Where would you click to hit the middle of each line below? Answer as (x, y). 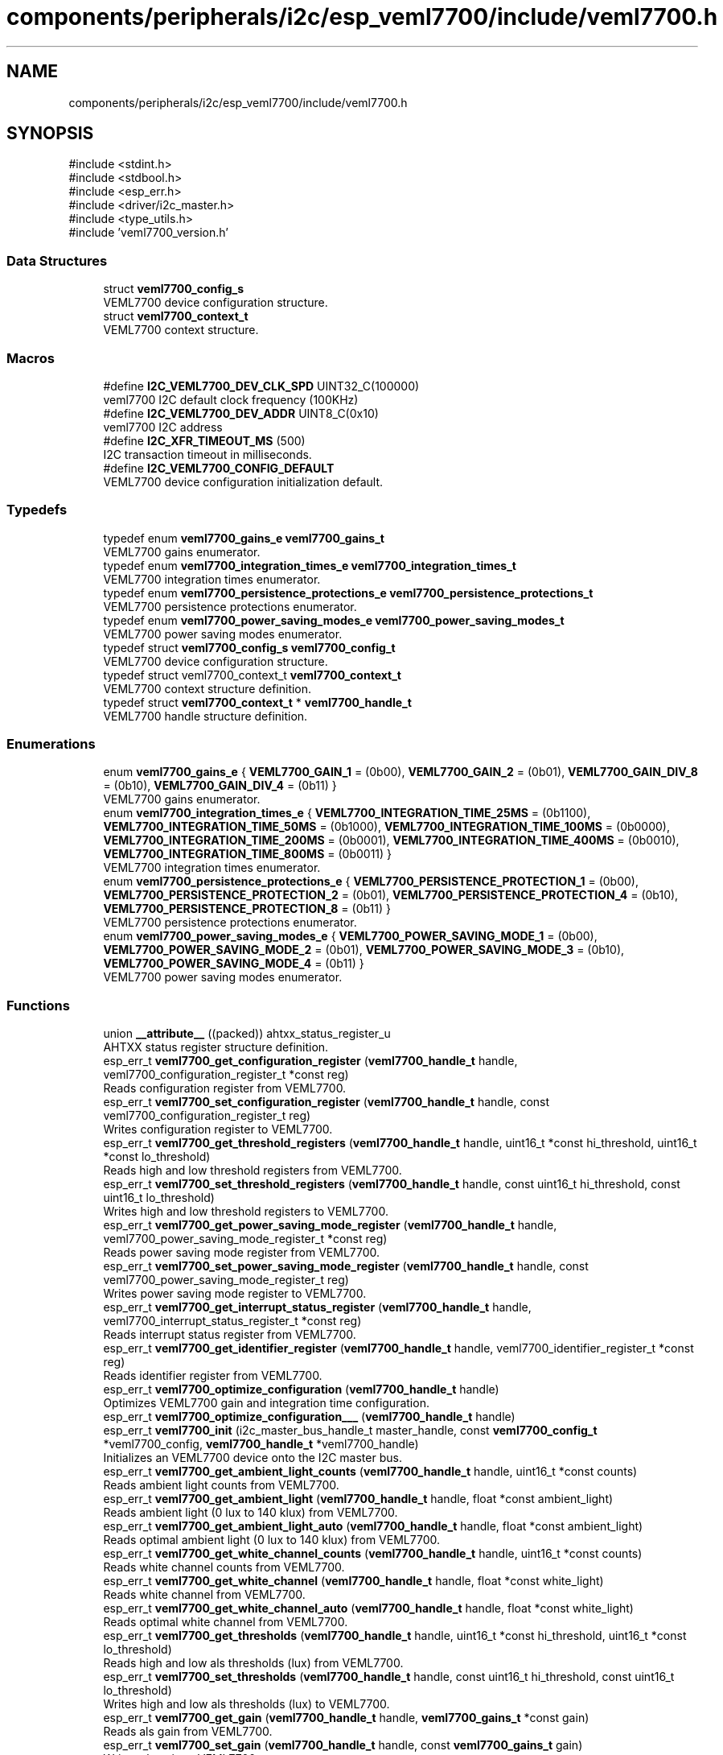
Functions (38, 1005)
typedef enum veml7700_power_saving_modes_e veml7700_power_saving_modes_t (334, 620)
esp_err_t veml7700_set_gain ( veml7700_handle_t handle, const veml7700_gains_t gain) (343, 1745)
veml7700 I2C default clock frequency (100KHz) (231, 399)
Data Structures (57, 260)
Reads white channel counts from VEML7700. (224, 1567)
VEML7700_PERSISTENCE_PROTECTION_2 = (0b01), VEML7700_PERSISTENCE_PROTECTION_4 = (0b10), (391, 895)
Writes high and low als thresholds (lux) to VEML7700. (246, 1704)
